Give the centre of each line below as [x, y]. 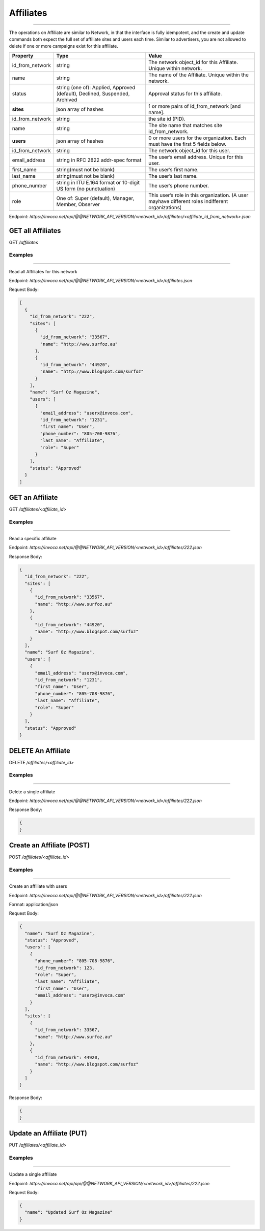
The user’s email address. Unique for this [196, 157]
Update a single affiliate [33, 1174]
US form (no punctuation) [86, 189]
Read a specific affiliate [33, 538]
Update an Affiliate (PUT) [48, 1133]
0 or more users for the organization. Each [197, 138]
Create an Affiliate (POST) [50, 845]
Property [23, 56]
